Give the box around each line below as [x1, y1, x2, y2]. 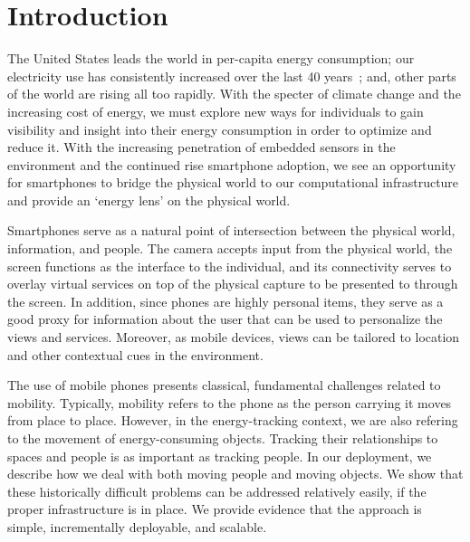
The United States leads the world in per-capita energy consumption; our [7, 49, 415, 68]
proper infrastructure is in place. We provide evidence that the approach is [7, 499, 422, 518]
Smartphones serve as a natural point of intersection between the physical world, [7, 221, 456, 240]
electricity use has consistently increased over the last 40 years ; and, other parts [7, 66, 456, 85]
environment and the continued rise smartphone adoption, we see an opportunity [7, 155, 456, 174]
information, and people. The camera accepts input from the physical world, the [7, 239, 453, 258]
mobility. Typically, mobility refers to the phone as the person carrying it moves [7, 393, 452, 412]
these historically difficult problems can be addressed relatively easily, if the [7, 481, 427, 500]
